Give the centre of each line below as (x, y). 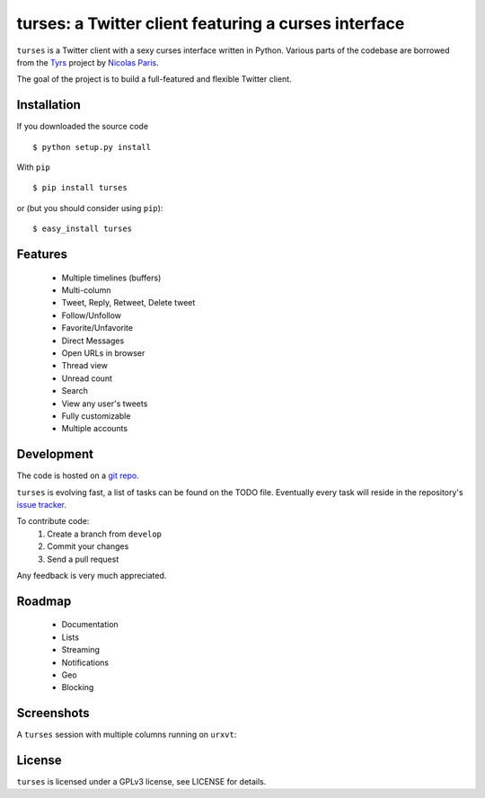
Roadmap (44, 601)
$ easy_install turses (83, 229)
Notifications (85, 662)
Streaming (81, 650)
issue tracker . (42, 504)
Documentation (90, 625)
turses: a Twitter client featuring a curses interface (211, 23)
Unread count (87, 378)
